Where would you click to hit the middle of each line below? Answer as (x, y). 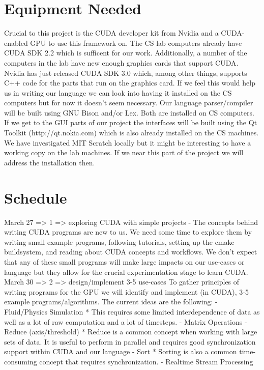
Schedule (36, 197)
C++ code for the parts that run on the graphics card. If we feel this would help (130, 83)
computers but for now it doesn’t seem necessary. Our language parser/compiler (129, 103)
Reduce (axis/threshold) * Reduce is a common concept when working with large (131, 332)
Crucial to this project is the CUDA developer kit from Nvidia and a (111, 33)
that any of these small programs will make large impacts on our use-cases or (124, 261)
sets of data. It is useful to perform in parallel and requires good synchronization (130, 341)
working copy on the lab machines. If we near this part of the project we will (124, 152)
